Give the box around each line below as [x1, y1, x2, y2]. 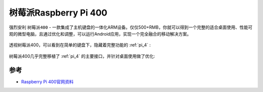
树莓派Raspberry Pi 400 [9, 7, 108, 18]
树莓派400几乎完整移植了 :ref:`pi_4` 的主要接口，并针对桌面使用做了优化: [9, 53, 155, 59]
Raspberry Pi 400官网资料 [21, 78, 74, 85]
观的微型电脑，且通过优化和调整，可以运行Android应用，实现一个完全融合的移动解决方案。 [9, 31, 191, 37]
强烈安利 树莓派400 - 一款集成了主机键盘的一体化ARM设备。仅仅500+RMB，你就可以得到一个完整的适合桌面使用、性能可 [9, 24, 253, 30]
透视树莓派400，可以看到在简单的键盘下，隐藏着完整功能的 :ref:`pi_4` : [9, 42, 151, 48]
